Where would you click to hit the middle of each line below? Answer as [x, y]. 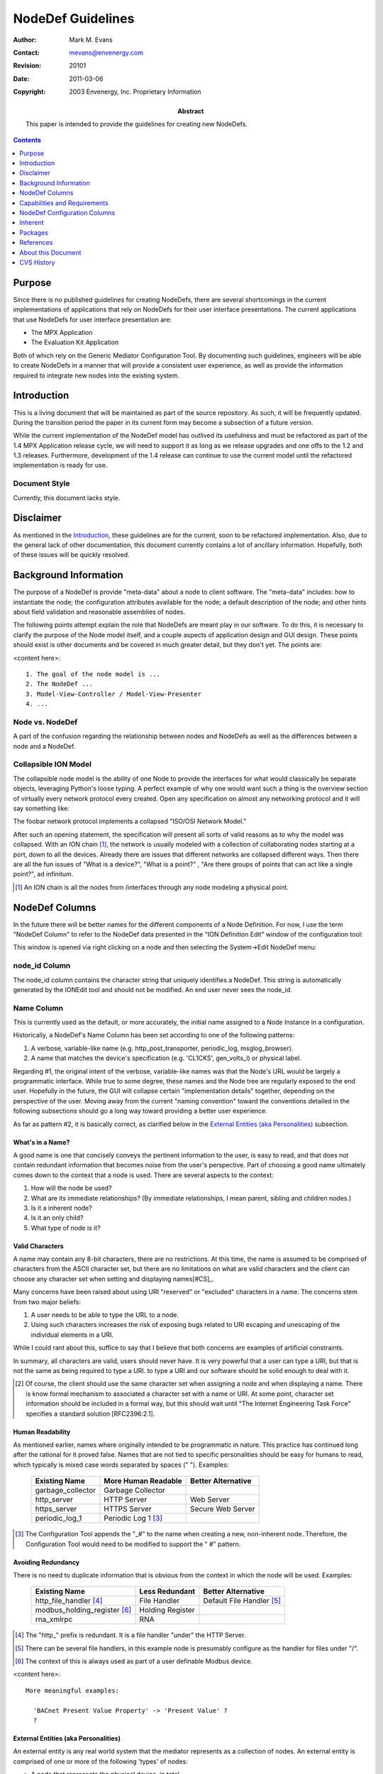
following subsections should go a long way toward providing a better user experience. [140, 1111]
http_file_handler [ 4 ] [69, 1601]
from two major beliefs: [47, 1301]
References [36, 243]
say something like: [41, 808]
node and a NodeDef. [44, 746]
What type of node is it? [66, 1228]
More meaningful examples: [73, 1690]
